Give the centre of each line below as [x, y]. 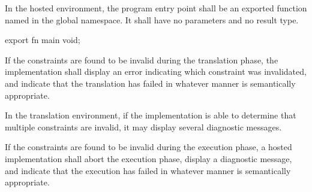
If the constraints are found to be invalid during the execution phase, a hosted [148, 147]
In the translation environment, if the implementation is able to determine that [151, 115]
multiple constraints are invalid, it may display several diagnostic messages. [143, 127]
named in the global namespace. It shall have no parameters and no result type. [152, 19]
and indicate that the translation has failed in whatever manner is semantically [150, 83]
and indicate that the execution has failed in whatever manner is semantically [148, 170]
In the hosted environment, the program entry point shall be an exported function [156, 8]
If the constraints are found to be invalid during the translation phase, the [142, 60]
